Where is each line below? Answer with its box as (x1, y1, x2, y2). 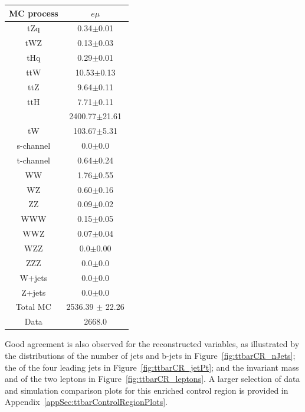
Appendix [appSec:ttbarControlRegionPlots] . (5, 395, 168, 408)
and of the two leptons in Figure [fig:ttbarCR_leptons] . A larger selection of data (5, 372, 300, 385)
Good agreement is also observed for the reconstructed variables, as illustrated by (5, 338, 300, 350)
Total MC (15, 300, 51, 313)
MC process (9, 6, 58, 19)
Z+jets (21, 286, 46, 298)
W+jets (19, 271, 48, 283)
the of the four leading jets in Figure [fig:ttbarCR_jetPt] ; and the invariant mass (5, 361, 299, 373)
